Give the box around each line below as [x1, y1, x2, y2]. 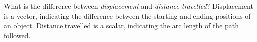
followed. [4, 30, 31, 40]
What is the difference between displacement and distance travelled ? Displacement [4, 1, 253, 11]
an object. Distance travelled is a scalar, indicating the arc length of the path [4, 20, 239, 31]
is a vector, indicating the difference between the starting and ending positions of [4, 10, 251, 21]
